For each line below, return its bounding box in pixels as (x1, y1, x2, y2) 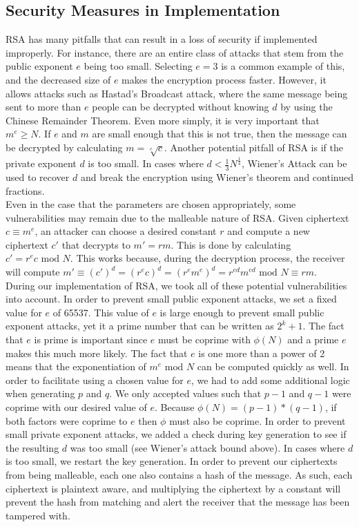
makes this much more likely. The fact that (6, 345, 188, 360)
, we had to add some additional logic (191, 372, 350, 387)
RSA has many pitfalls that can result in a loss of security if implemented (6, 32, 318, 46)
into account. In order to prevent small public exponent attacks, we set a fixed (6, 291, 337, 306)
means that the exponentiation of (6, 359, 146, 374)
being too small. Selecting (84, 59, 193, 73)
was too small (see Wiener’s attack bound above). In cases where (70, 440, 345, 454)
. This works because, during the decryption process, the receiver (70, 251, 345, 265)
